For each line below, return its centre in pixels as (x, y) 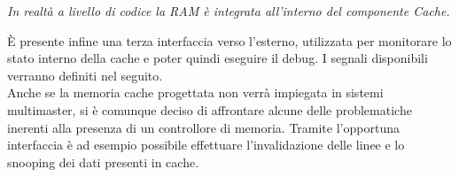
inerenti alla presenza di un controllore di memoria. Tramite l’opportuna (203, 127)
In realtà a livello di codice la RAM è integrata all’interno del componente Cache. (229, 11)
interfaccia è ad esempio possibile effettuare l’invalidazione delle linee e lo (206, 145)
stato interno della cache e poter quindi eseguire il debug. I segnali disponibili (218, 58)
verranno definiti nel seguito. (85, 75)
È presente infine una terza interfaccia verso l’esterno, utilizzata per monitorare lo (229, 40)
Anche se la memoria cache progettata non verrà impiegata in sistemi (195, 92)
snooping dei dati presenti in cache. (103, 162)
